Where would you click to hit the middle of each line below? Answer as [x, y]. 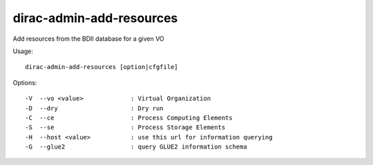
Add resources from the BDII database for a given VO [89, 39]
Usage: [23, 51]
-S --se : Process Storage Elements [125, 127]
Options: [25, 82]
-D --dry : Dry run [94, 108]
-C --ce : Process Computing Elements [129, 118]
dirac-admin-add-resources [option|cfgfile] [102, 67]
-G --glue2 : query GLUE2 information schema [136, 147]
